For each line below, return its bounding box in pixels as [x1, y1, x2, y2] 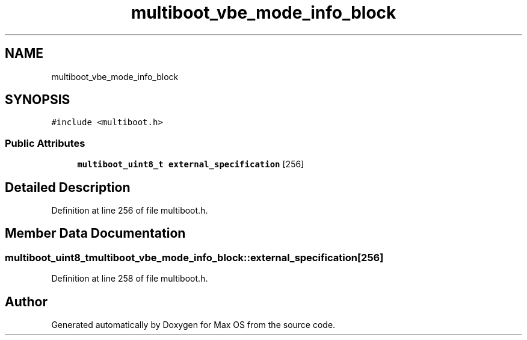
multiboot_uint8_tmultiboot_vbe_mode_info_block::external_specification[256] [5, 251, 384, 264]
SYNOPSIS [5, 92, 70, 108]
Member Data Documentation [5, 226, 186, 241]
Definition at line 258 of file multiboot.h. [51, 273, 208, 284]
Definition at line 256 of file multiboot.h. [51, 205, 208, 216]
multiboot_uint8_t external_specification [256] [77, 159, 304, 170]
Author [5, 294, 48, 309]
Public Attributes [5, 137, 85, 149]
